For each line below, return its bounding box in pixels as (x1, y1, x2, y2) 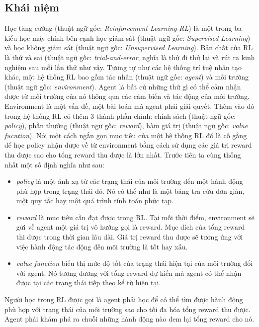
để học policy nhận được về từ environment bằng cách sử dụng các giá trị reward (4, 140, 252, 150)
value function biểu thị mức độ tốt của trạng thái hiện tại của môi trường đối (16, 258, 253, 268)
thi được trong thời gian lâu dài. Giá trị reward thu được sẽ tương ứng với (16, 232, 243, 242)
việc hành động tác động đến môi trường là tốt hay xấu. (16, 241, 188, 251)
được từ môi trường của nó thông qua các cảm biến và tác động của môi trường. (4, 91, 250, 101)
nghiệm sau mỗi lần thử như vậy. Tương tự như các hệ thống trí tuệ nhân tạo (4, 62, 242, 72)
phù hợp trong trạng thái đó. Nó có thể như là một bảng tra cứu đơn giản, (16, 185, 245, 196)
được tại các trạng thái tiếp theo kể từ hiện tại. (16, 277, 161, 288)
